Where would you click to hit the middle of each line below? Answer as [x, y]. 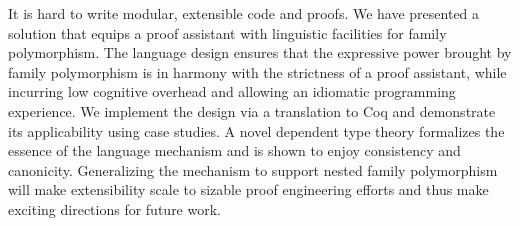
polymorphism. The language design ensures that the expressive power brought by [260, 52]
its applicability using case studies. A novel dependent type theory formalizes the [256, 130]
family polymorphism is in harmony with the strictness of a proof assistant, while [257, 71]
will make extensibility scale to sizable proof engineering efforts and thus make [248, 189]
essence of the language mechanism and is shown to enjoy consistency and [234, 150]
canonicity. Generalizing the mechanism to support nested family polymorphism [253, 169]
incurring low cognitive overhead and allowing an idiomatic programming [232, 91]
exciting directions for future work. [114, 208]
